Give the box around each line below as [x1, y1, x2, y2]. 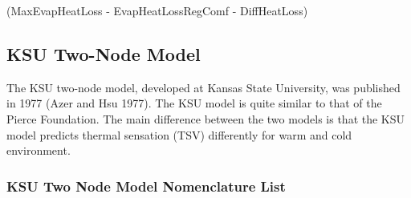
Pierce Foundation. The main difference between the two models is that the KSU [6, 110, 405, 127]
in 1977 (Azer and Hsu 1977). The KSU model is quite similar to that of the [6, 95, 382, 111]
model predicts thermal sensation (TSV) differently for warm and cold [6, 126, 352, 143]
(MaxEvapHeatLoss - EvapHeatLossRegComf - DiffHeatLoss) [6, 2, 308, 18]
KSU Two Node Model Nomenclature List [6, 176, 286, 196]
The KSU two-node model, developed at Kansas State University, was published [6, 79, 401, 95]
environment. [6, 142, 71, 159]
